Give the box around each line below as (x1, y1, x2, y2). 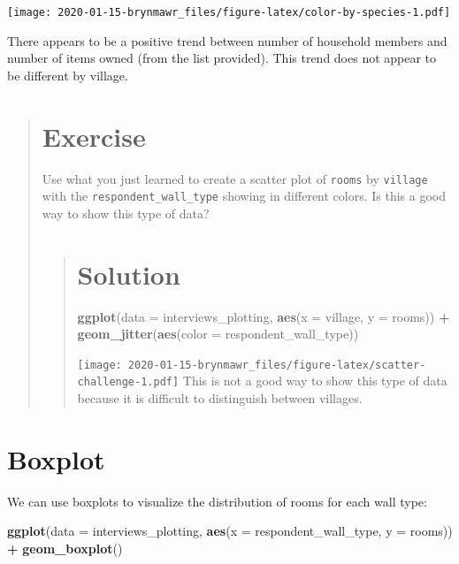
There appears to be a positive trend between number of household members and (7, 31, 448, 50)
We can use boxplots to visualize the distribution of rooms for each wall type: (7, 492, 427, 510)
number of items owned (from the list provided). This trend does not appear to (7, 49, 437, 67)
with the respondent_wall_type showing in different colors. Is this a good (42, 187, 447, 205)
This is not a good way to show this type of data (182, 371, 448, 390)
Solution (77, 255, 180, 292)
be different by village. (7, 65, 128, 84)
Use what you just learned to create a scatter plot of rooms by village (42, 169, 428, 187)
